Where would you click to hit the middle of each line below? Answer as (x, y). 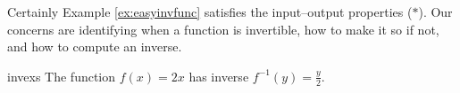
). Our (435, 12)
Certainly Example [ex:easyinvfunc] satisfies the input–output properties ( (210, 12)
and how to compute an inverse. (95, 46)
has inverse (219, 76)
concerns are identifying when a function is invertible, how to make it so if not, (223, 29)
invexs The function (62, 76)
